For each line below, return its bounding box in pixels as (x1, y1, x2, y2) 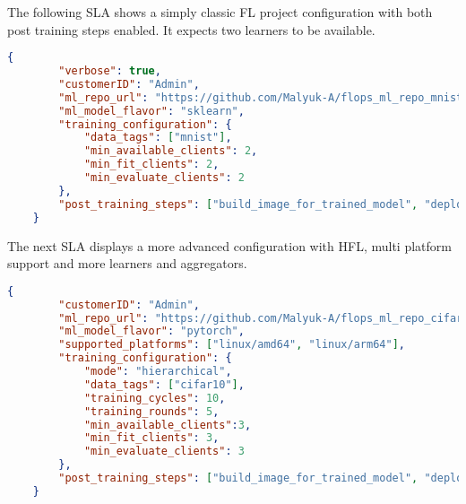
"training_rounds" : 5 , (83, 404, 220, 418)
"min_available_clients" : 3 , (83, 418, 252, 431)
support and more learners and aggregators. (7, 254, 247, 273)
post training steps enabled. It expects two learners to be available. (7, 20, 375, 39)
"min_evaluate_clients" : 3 (83, 445, 245, 458)
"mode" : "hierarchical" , (83, 365, 232, 378)
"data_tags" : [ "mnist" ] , (83, 131, 232, 144)
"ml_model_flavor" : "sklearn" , (58, 104, 245, 117)
